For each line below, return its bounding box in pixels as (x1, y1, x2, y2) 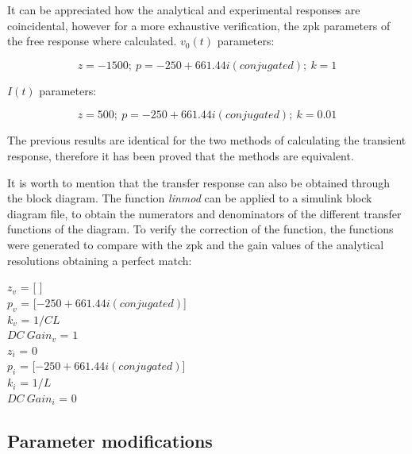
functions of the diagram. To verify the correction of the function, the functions (7, 221, 394, 237)
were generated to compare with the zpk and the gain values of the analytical (7, 236, 384, 252)
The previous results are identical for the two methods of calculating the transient (7, 132, 406, 148)
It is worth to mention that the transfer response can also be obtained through (7, 174, 391, 190)
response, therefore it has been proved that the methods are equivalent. (7, 147, 354, 164)
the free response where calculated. (7, 33, 177, 49)
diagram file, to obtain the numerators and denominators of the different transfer (7, 205, 402, 221)
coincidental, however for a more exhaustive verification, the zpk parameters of (7, 17, 391, 33)
